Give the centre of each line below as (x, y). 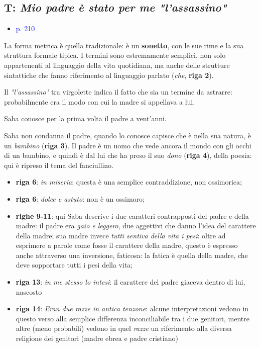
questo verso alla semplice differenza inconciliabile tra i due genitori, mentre (133, 318)
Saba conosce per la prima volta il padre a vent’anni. (85, 118)
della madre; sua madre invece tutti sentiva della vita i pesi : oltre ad (121, 235)
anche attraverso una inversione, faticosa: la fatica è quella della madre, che (132, 255)
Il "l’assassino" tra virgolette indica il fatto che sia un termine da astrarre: (118, 92)
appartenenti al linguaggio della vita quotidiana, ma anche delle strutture (117, 65)
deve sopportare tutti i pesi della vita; (74, 265)
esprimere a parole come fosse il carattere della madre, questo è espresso (127, 245)
